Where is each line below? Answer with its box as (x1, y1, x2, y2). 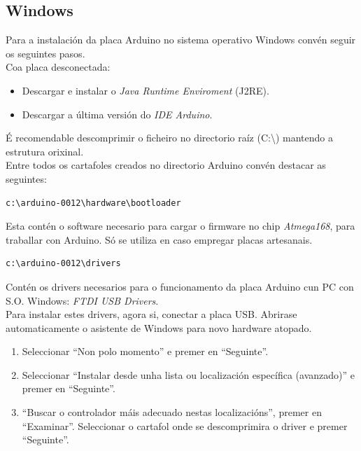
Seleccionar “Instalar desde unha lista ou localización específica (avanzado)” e (22, 367, 355, 382)
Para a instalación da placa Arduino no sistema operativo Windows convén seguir (6, 32, 356, 47)
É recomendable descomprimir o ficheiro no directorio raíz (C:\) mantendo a (6, 130, 333, 145)
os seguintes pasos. (6, 46, 85, 60)
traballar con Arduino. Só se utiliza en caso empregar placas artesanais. (6, 232, 313, 247)
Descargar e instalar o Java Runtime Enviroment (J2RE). (22, 83, 269, 97)
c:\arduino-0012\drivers (6, 258, 121, 269)
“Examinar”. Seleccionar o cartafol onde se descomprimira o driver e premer (22, 418, 348, 433)
